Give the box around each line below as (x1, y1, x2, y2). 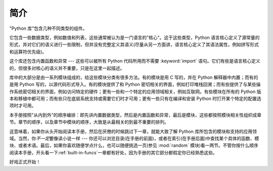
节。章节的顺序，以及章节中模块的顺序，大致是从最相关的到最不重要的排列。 (9, 119, 169, 125)
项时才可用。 (9, 103, 36, 109)
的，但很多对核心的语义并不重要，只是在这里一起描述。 (9, 65, 125, 71)
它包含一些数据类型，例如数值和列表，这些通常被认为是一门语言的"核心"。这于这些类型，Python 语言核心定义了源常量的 (9, 34, 260, 40)
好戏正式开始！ (9, 159, 40, 165)
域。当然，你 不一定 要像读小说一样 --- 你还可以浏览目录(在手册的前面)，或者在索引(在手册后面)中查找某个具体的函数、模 (9, 136, 259, 142)
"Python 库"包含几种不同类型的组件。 (9, 25, 87, 31)
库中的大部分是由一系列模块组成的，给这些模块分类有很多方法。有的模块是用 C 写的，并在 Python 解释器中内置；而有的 (9, 74, 258, 80)
